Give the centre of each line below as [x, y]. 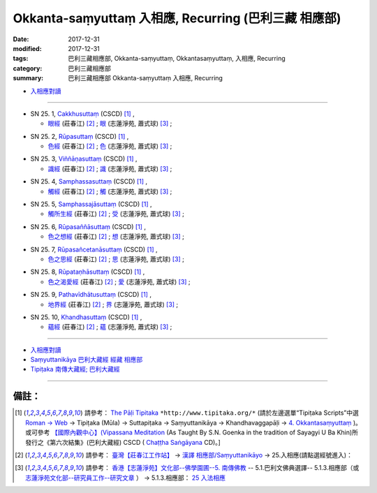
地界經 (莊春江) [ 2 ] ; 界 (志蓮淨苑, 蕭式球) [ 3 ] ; [113, 304]
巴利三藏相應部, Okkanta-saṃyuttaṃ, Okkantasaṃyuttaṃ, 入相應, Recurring [177, 59]
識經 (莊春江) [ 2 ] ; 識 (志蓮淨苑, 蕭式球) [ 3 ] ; [110, 168]
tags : [21, 59]
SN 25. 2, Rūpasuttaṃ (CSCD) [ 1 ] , [80, 136]
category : [28, 68]
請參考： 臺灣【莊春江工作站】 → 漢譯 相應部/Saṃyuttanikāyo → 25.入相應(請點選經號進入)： [219, 455]
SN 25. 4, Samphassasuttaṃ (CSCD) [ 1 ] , [89, 182]
